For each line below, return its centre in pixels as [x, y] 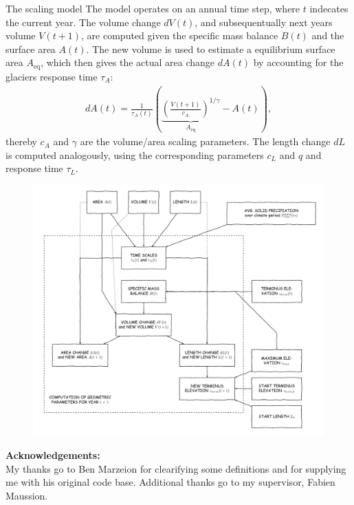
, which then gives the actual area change [128, 62]
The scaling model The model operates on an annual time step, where [153, 8]
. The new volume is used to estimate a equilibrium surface [211, 49]
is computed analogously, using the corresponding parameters [135, 154]
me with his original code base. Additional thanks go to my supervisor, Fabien [170, 482]
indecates [329, 8]
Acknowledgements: [53, 454]
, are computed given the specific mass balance [180, 35]
